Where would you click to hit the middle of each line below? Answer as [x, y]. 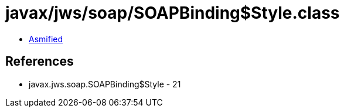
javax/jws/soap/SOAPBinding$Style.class [173, 13]
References [40, 62]
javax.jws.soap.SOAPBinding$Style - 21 [105, 84]
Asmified [46, 39]
